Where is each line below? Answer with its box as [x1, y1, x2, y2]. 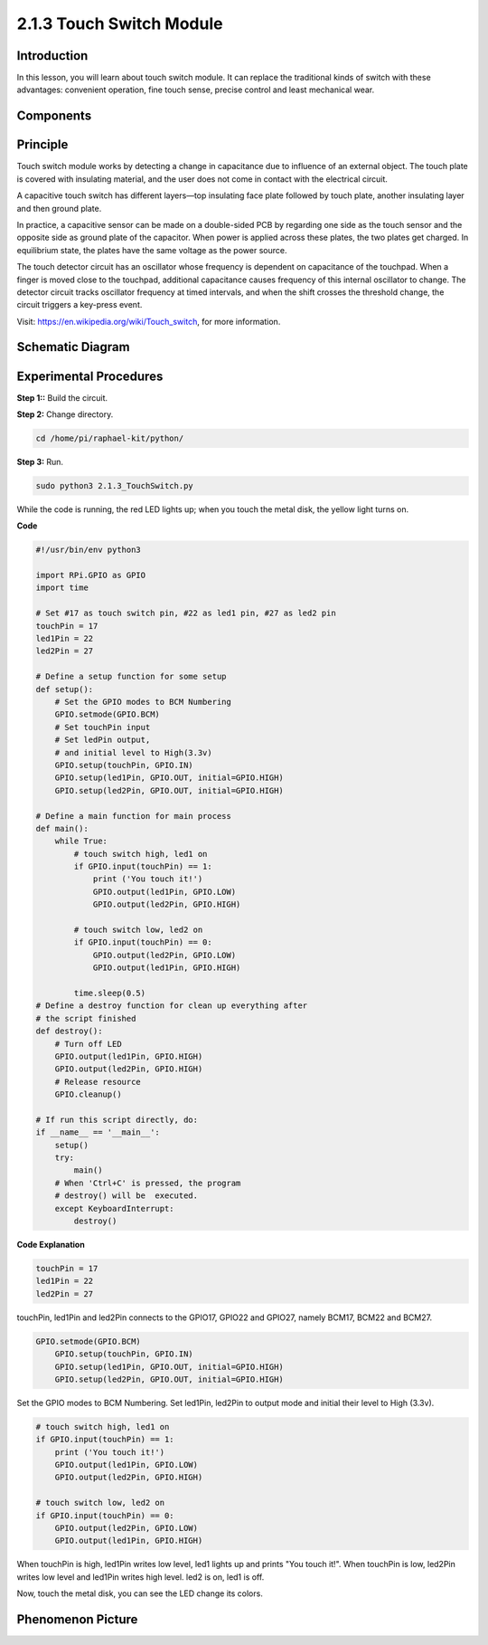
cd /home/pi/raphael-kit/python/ [35, 433, 184, 443]
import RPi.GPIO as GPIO [35, 570, 146, 581]
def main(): [35, 823, 89, 833]
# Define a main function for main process [35, 811, 232, 821]
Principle [16, 137, 69, 153]
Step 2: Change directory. [16, 408, 114, 420]
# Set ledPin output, [54, 735, 151, 746]
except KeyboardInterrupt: [54, 1203, 175, 1213]
